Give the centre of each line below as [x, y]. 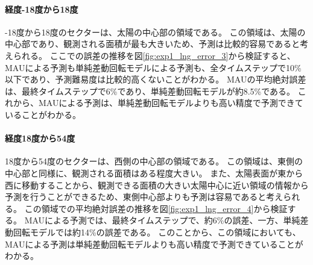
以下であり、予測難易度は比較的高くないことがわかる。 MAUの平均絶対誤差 [156, 79]
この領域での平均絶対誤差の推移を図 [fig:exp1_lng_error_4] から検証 [156, 208]
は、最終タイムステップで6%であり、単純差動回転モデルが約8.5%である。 [150, 91]
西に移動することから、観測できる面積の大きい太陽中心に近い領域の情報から [157, 185]
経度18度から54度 [40, 138]
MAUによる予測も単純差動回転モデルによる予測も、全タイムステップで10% [153, 67]
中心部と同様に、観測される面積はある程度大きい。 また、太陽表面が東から [154, 173]
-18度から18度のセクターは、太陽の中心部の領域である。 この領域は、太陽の [155, 32]
